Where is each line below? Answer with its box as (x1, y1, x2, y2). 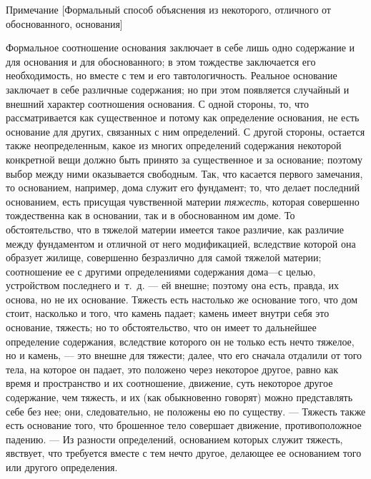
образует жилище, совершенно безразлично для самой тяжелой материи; (6, 250, 322, 265)
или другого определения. (6, 460, 118, 474)
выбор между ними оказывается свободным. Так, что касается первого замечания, (6, 166, 363, 181)
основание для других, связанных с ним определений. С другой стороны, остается (6, 123, 365, 138)
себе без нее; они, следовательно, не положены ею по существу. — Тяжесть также (6, 403, 366, 418)
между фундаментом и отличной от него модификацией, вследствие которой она (6, 236, 356, 251)
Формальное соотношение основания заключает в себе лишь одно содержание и (6, 40, 355, 55)
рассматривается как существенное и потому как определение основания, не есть (6, 110, 360, 125)
